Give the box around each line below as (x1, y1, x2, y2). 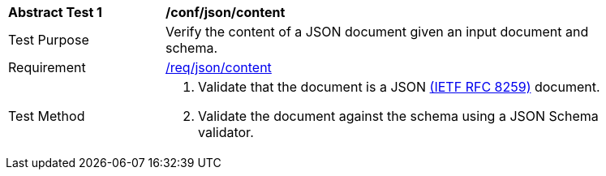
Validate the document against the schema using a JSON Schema (198, 108, 599, 124)
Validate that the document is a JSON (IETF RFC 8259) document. (198, 79, 600, 95)
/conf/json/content (165, 4, 286, 20)
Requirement (8, 59, 86, 75)
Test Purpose (8, 32, 89, 48)
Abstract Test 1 (8, 4, 102, 20)
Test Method (8, 108, 85, 124)
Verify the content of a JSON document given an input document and (165, 24, 589, 40)
